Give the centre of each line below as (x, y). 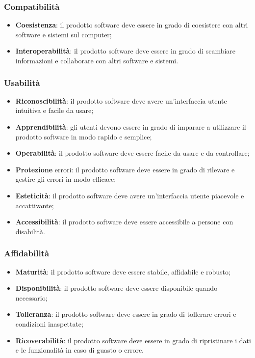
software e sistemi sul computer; (64, 34)
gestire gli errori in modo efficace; (66, 179)
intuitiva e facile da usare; (54, 110)
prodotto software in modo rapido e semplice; (84, 136)
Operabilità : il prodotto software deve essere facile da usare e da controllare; (132, 153)
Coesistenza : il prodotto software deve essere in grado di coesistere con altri (132, 25)
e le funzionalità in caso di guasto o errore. (80, 350)
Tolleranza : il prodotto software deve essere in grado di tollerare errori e (126, 314)
